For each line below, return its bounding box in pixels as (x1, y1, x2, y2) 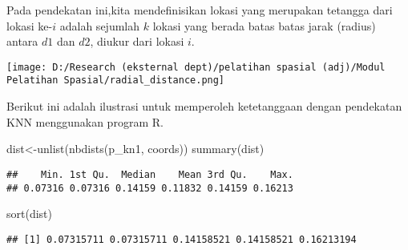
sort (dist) (6, 205, 52, 222)
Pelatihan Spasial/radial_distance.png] (6, 75, 225, 87)
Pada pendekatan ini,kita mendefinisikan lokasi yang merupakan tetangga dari (6, 2, 393, 18)
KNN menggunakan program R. (6, 113, 164, 130)
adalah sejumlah (59, 17, 139, 34)
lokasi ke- (6, 17, 53, 34)
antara (6, 33, 38, 50)
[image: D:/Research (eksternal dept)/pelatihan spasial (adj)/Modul (6, 61, 386, 73)
